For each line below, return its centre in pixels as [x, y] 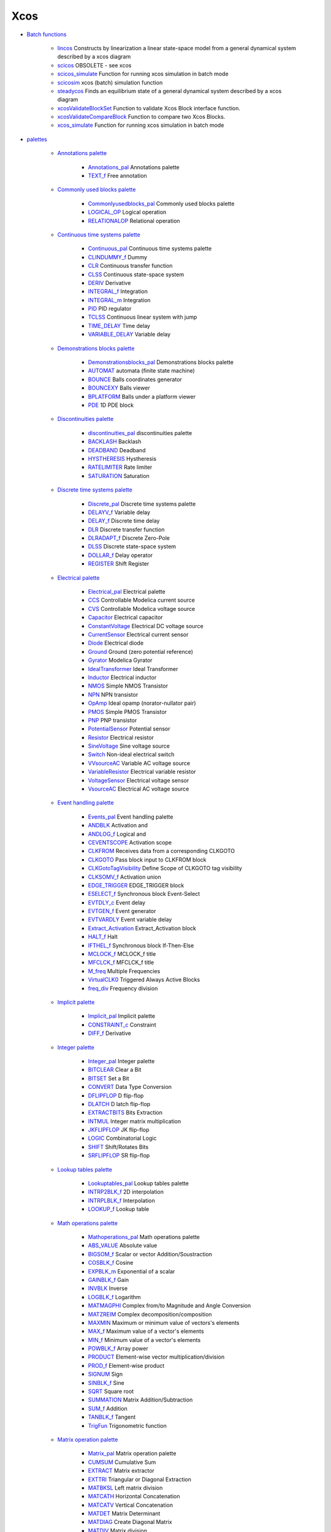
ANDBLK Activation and [118, 825]
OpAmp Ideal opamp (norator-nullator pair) [142, 703]
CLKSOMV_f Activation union [125, 877]
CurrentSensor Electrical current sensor [138, 634]
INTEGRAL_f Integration [118, 292]
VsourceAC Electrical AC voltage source [139, 789]
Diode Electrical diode [116, 643]
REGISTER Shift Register [119, 564]
